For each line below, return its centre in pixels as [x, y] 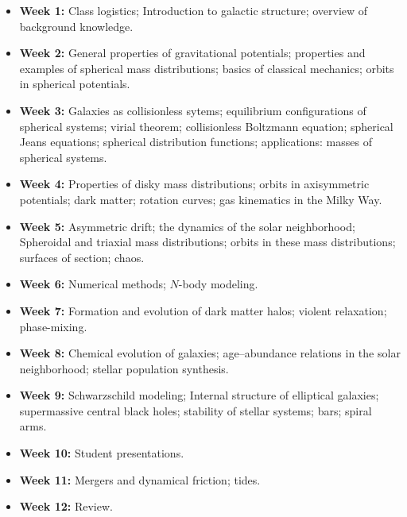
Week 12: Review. [66, 506]
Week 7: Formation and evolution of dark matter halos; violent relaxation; [203, 310]
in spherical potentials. [75, 84]
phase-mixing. [53, 326]
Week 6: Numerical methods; [93, 284]
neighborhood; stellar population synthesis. [124, 368]
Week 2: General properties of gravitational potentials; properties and [192, 53]
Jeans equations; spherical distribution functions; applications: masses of [196, 142]
